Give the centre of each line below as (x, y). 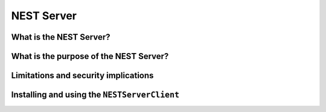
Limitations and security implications (82, 76)
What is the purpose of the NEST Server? (90, 56)
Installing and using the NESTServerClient (95, 95)
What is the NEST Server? (61, 37)
